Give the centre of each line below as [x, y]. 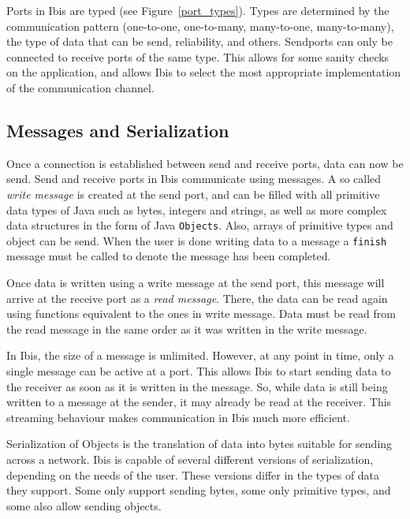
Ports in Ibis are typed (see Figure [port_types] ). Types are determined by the [198, 10]
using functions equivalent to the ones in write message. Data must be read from [201, 314]
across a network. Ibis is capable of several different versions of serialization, [190, 459]
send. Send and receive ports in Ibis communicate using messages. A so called [194, 179]
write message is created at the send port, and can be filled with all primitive [193, 194]
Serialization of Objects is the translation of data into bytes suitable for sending [199, 444]
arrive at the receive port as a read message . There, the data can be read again [197, 298]
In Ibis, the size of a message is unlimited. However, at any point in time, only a [200, 355]
